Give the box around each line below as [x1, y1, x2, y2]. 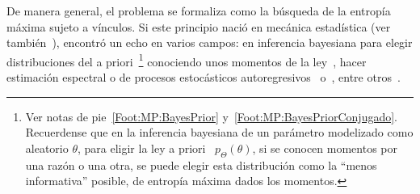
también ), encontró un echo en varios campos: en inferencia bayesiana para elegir [6, 34, 413, 51]
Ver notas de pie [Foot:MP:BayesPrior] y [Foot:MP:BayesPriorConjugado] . [25, 108, 398, 124]
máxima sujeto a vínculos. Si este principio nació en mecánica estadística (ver [6, 18, 391, 35]
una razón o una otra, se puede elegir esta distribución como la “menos [25, 156, 377, 173]
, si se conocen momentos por [252, 139, 397, 156]
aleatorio [25, 139, 69, 156]
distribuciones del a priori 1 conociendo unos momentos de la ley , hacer [6, 50, 367, 70]
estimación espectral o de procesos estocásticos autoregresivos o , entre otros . [6, 69, 401, 86]
